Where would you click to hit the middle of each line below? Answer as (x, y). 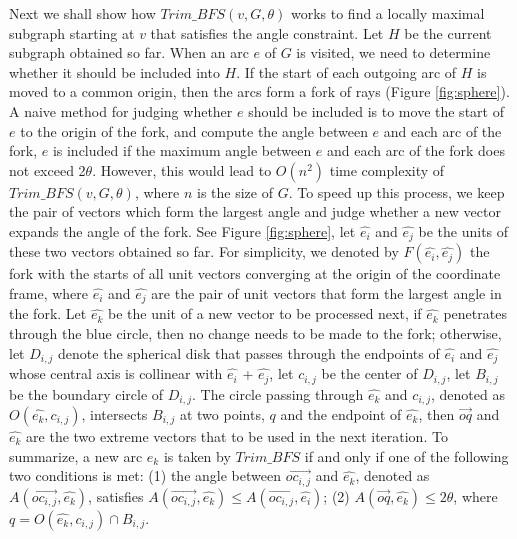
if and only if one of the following (406, 455)
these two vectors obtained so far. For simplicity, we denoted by (204, 251)
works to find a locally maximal (387, 13)
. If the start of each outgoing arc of (346, 71)
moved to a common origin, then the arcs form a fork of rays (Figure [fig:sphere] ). (259, 91)
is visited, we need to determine (393, 52)
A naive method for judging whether (121, 110)
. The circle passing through (277, 393)
